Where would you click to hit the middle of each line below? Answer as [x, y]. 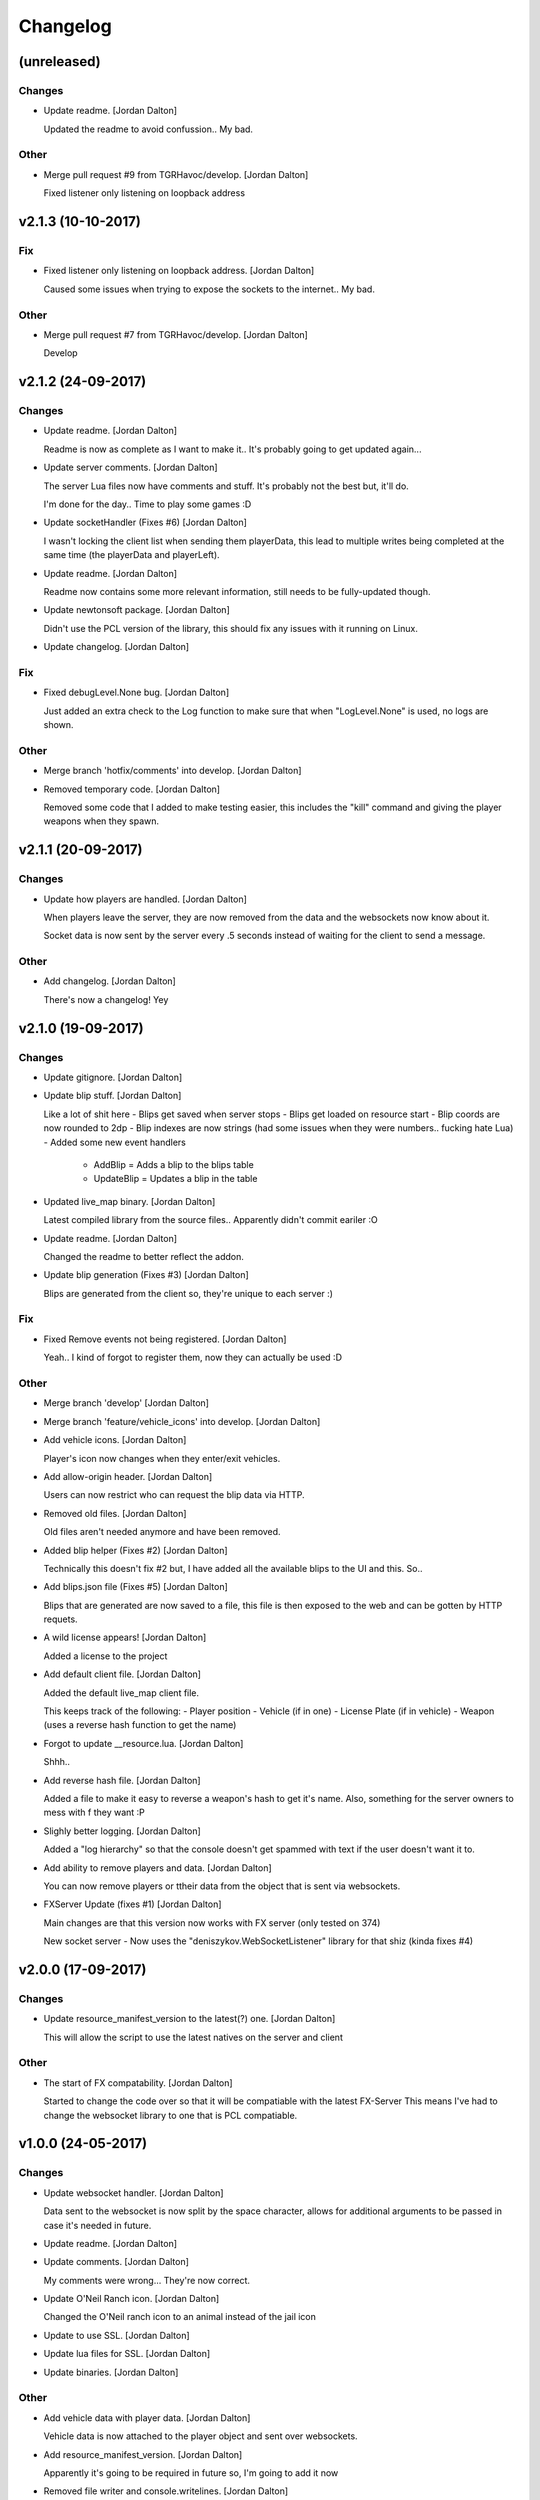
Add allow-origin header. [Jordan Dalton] [128, 1476]
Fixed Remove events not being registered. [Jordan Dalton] [165, 1339]
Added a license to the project [105, 1656]
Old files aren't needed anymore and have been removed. [162, 1532]
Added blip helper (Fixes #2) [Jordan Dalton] [136, 1550]
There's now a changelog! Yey [106, 999]
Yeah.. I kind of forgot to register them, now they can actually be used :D [192, 1357]
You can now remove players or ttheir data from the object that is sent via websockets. [222, 1886]
